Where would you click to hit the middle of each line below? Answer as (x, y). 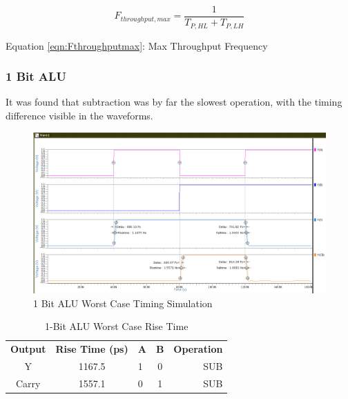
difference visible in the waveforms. (79, 115)
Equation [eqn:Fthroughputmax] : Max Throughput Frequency (137, 45)
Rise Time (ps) (92, 349)
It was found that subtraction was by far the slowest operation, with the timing (174, 102)
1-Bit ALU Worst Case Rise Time (117, 326)
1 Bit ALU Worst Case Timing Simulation (123, 303)
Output (28, 349)
